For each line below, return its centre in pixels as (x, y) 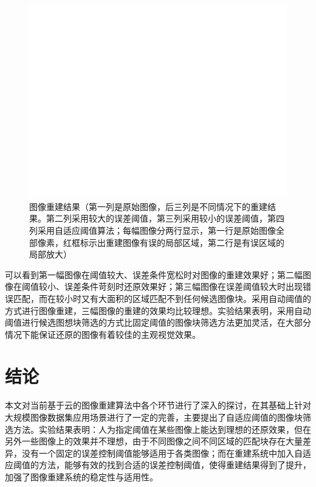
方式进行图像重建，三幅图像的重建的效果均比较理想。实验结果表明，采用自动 (158, 310)
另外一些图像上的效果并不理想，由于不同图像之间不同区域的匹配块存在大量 (154, 441)
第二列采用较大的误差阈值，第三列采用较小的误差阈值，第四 (165, 218)
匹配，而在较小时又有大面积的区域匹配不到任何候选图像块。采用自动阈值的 (162, 298)
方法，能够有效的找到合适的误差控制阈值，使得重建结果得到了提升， (175, 465)
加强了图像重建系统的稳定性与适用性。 (81, 476)
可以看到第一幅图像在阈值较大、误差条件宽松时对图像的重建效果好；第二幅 (154, 274)
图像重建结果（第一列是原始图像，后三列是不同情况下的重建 (148, 206)
